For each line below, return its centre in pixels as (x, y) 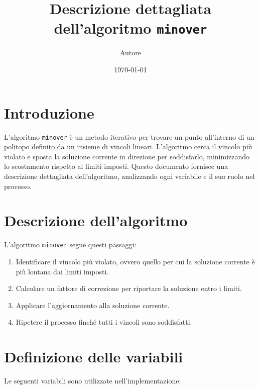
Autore (131, 53)
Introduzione (49, 112)
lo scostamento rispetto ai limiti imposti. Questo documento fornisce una (116, 166)
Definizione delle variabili (94, 357)
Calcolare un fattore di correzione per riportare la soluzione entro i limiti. (129, 288)
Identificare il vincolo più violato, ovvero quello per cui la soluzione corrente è (135, 261)
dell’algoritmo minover (131, 28)
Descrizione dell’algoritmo (96, 220)
